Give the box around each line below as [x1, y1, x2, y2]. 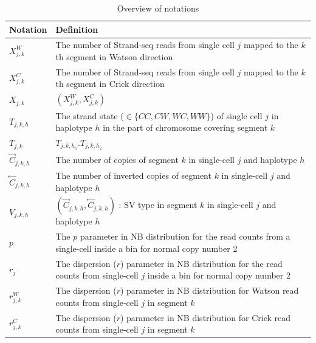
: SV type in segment [118, 198, 197, 211]
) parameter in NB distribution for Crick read [120, 311, 291, 324]
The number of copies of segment [55, 153, 179, 165]
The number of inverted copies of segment [55, 169, 211, 182]
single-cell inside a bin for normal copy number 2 [55, 241, 238, 254]
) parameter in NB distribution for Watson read [120, 284, 299, 297]
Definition [55, 23, 98, 35]
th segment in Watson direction [55, 50, 173, 63]
